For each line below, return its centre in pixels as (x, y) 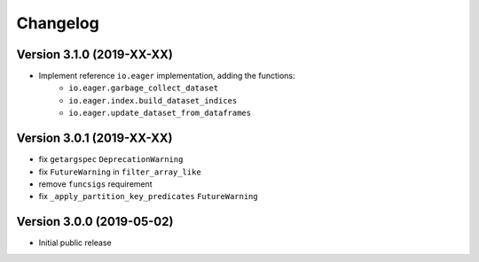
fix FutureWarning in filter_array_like (120, 172)
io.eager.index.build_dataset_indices (153, 100)
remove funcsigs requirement (95, 184)
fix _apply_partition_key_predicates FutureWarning (148, 196)
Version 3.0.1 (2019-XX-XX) (94, 139)
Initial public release (75, 243)
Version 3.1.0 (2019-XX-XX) (94, 54)
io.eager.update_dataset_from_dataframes (160, 113)
